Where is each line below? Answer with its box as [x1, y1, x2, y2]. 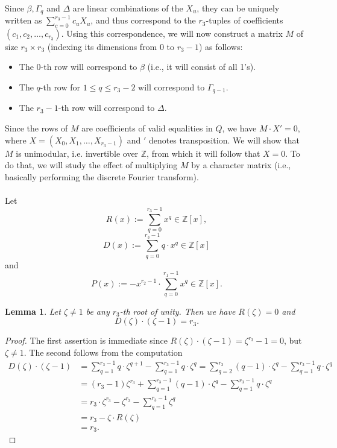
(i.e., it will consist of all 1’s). [147, 60, 256, 73]
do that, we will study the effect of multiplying [5, 159, 178, 171]
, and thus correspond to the [90, 14, 196, 27]
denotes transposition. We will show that [148, 133, 300, 146]
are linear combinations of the [72, 1, 183, 14]
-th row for [40, 81, 81, 93]
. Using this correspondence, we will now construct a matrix [61, 27, 283, 39]
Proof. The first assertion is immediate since [5, 334, 168, 347]
